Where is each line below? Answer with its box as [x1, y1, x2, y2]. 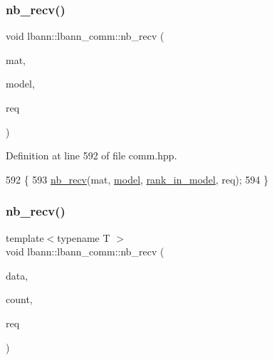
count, [6, 292, 33, 307]
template [6, 230, 44, 245]
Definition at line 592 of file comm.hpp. [6, 148, 177, 163]
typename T [57, 230, 110, 245]
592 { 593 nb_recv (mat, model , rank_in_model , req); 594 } [6, 171, 269, 186]
